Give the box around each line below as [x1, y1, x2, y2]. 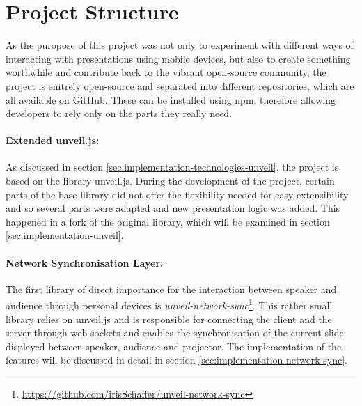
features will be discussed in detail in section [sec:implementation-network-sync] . [6, 352, 347, 367]
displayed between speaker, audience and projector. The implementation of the [6, 338, 342, 353]
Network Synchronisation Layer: [6, 255, 164, 270]
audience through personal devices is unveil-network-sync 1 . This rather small [6, 296, 333, 313]
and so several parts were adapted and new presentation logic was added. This [6, 201, 340, 215]
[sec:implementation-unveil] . [6, 228, 124, 242]
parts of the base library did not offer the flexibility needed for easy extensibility [6, 187, 349, 201]
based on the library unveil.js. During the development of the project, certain [6, 173, 335, 188]
